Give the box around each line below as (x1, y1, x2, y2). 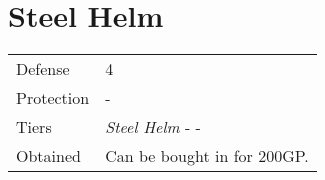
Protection (16, 86, 90, 110)
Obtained (16, 144, 81, 168)
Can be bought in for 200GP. (105, 144, 309, 168)
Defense (16, 57, 70, 81)
